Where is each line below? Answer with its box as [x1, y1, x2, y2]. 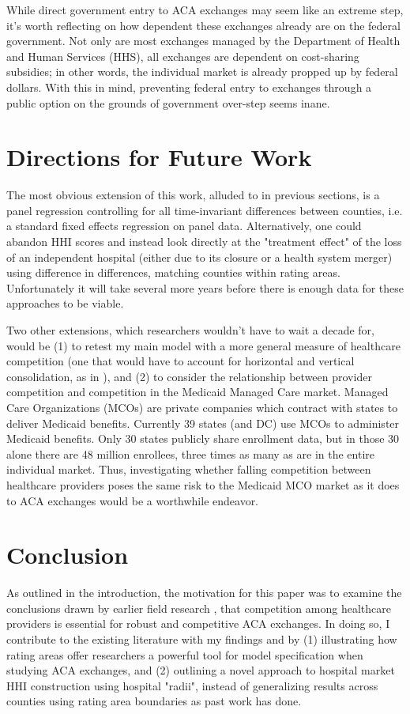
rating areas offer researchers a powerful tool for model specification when [6, 646, 363, 663]
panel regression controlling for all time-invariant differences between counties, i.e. [6, 202, 403, 218]
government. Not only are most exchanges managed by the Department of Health [6, 32, 401, 49]
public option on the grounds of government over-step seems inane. [6, 94, 330, 111]
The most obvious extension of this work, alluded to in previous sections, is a [6, 187, 380, 203]
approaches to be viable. [6, 295, 124, 312]
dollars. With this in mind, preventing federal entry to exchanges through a [6, 78, 372, 95]
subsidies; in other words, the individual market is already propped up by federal [6, 63, 398, 80]
